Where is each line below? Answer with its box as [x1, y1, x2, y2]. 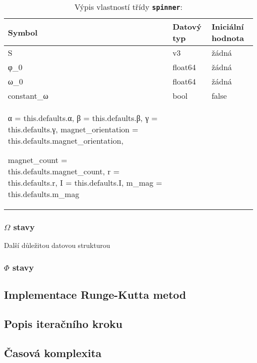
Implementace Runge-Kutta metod [4, 287, 186, 302]
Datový [172, 21, 202, 32]
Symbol [8, 26, 38, 38]
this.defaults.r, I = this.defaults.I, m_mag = [8, 177, 162, 188]
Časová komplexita [4, 345, 102, 360]
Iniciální [212, 21, 244, 32]
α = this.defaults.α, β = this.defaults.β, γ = [8, 112, 158, 123]
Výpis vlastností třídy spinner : [74, 1, 183, 12]
